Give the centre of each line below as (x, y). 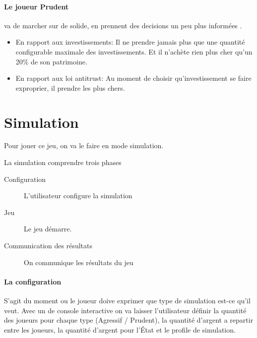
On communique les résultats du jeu (79, 262)
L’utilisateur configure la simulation (78, 196)
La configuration (33, 281)
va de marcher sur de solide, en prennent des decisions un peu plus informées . (123, 25)
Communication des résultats (48, 246)
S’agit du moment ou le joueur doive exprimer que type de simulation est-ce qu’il (127, 301)
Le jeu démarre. (48, 229)
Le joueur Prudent (36, 6)
